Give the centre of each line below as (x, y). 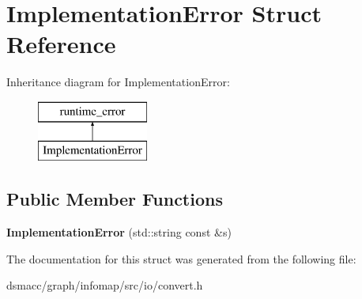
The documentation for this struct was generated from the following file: (181, 258)
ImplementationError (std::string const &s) (119, 232)
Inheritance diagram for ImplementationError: (118, 82)
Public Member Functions (115, 199)
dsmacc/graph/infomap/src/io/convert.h (105, 285)
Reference (61, 44)
